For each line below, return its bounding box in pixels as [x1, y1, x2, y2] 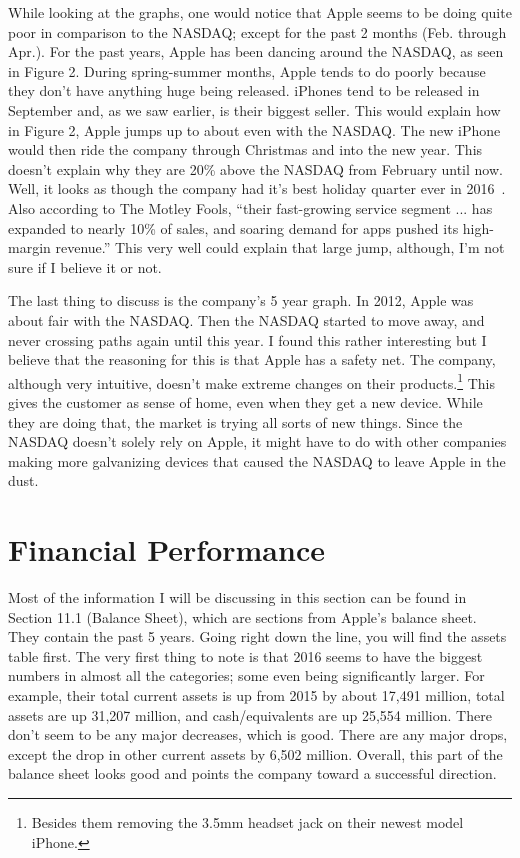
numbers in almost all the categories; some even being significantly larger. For [8, 665, 485, 686]
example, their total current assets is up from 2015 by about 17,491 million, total [8, 685, 505, 705]
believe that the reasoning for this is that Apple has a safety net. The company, [8, 349, 496, 370]
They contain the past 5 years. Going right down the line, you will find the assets [8, 626, 507, 647]
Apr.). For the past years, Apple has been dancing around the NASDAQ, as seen [8, 41, 504, 62]
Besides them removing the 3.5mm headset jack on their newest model [31, 811, 464, 832]
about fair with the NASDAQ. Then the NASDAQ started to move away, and [8, 309, 485, 330]
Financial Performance [8, 529, 325, 570]
